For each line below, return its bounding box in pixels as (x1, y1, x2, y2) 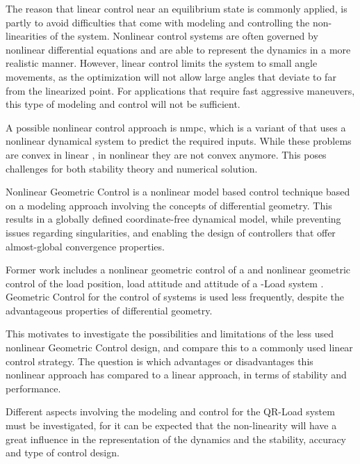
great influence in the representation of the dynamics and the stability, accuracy (6, 431, 347, 446)
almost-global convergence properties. (6, 239, 165, 253)
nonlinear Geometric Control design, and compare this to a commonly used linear (6, 340, 353, 355)
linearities (6, 29, 47, 43)
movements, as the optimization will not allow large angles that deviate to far (6, 69, 336, 83)
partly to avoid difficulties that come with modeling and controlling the (6, 15, 310, 29)
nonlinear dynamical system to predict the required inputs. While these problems (6, 134, 352, 148)
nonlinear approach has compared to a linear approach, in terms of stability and (6, 367, 347, 382)
